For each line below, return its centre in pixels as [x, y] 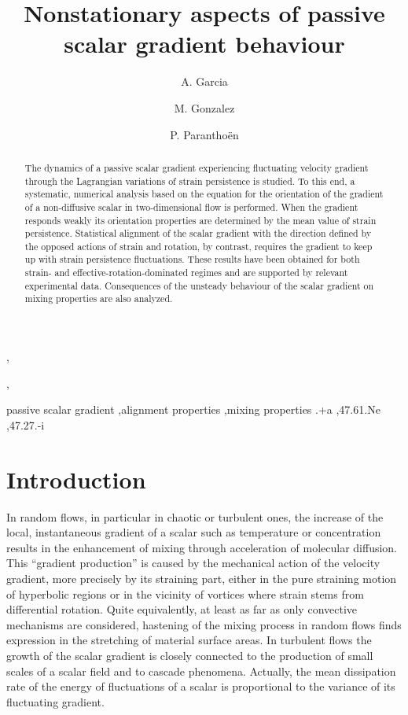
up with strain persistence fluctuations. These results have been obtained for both [192, 259]
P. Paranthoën [204, 134]
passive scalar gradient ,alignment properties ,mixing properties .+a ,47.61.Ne [193, 409]
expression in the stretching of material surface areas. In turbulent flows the [189, 640]
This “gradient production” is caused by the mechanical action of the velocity [193, 563]
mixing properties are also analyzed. [99, 299]
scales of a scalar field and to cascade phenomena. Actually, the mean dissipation [201, 671]
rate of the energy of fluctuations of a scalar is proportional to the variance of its [201, 686]
